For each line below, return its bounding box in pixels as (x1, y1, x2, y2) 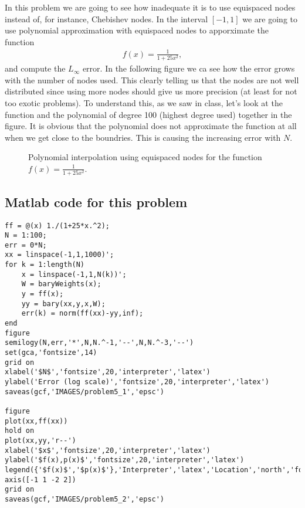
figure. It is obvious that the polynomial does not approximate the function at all (5, 120, 297, 132)
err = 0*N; (5, 241, 47, 249)
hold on (5, 426, 35, 435)
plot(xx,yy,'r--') (5, 436, 76, 445)
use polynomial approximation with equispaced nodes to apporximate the (5, 24, 269, 36)
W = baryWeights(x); (21, 280, 101, 289)
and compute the (5, 62, 66, 74)
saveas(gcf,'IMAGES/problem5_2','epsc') (5, 495, 165, 503)
